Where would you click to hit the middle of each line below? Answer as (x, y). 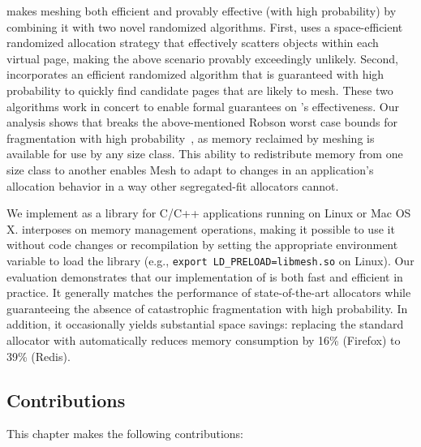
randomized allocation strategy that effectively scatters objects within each (193, 43)
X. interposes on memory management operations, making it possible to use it (201, 228)
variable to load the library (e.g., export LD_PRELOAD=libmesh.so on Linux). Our (210, 260)
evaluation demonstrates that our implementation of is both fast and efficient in (205, 276)
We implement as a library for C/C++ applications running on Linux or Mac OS (209, 213)
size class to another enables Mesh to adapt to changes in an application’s (190, 169)
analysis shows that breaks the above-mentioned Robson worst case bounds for (202, 122)
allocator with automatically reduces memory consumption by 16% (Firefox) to (204, 340)
